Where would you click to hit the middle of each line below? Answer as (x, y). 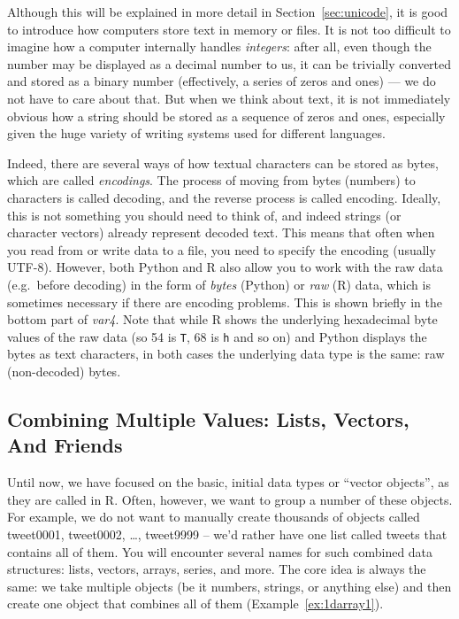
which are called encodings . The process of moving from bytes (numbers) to (211, 180)
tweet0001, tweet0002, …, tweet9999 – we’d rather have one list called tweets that (227, 534)
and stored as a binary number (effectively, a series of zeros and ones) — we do (222, 81)
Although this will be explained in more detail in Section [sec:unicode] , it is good (228, 12)
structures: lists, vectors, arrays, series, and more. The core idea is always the (217, 569)
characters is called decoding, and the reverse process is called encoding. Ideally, (224, 197)
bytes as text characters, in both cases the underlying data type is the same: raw (226, 354)
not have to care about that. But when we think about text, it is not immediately (229, 98)
